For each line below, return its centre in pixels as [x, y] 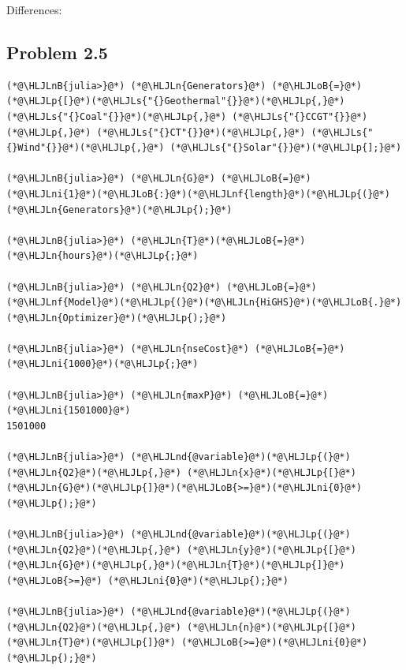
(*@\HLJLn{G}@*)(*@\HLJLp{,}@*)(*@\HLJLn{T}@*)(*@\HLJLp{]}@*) [176, 565]
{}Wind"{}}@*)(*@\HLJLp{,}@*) [86, 148]
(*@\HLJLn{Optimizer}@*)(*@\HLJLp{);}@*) [117, 318]
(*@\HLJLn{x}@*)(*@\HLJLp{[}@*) [272, 472]
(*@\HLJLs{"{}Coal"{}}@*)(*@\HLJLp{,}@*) [117, 116]
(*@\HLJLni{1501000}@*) [69, 411]
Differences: [34, 9]
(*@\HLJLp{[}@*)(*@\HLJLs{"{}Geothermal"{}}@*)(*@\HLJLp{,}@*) [176, 101]
